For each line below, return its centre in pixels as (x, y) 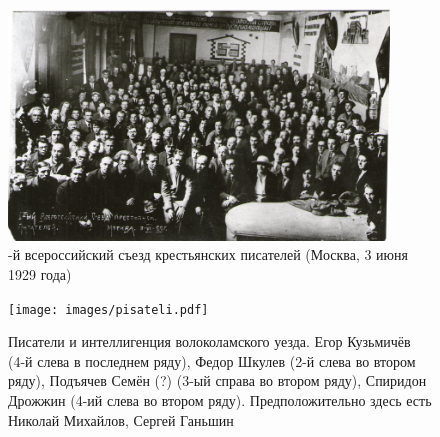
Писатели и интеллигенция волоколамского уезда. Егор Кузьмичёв (209, 341)
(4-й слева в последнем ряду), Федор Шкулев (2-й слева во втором (212, 360)
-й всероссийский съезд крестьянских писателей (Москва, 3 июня (208, 254)
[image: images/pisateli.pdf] (108, 309)
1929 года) (40, 274)
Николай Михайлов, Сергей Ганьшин (121, 419)
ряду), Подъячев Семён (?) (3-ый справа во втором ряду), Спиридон (217, 380)
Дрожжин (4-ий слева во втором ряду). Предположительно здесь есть (220, 400)
